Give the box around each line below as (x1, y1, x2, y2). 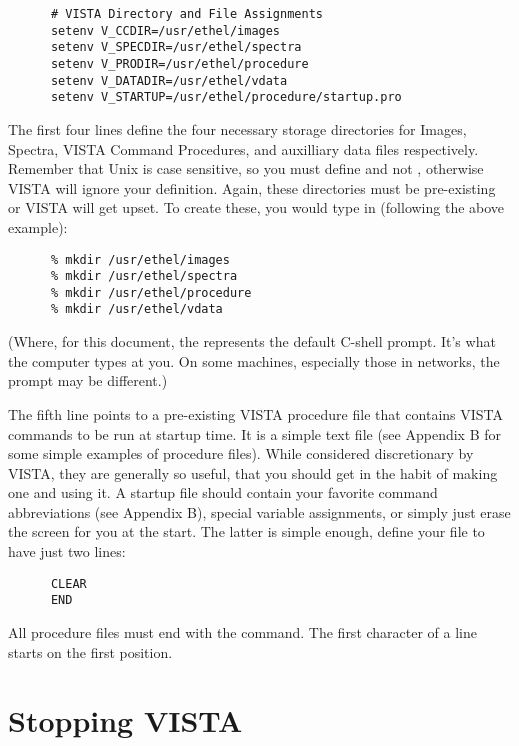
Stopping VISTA (8, 700, 243, 741)
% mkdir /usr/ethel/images (50, 252, 230, 267)
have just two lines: (8, 541, 126, 562)
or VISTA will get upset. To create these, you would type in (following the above (8, 197, 505, 218)
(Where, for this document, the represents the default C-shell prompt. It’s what (8, 331, 496, 352)
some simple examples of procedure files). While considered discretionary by (8, 443, 474, 464)
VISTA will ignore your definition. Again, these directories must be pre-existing (8, 177, 496, 198)
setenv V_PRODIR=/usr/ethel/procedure (50, 56, 309, 71)
